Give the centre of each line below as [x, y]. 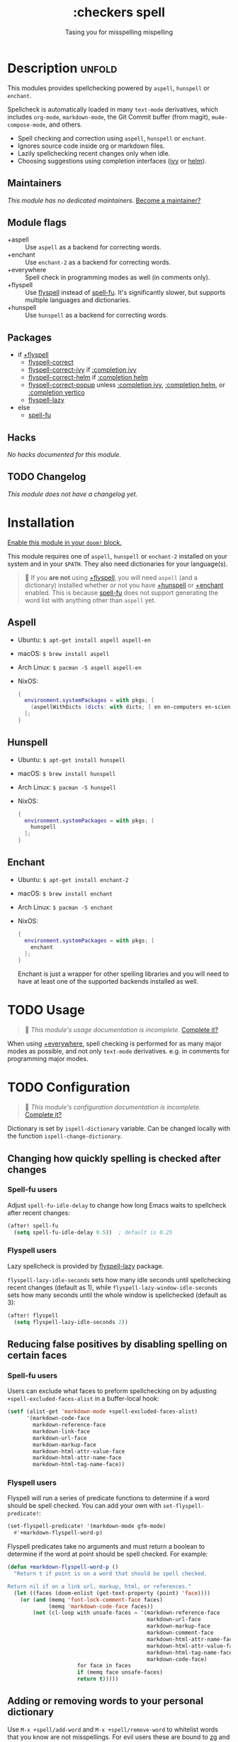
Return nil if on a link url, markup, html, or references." [100, 1586]
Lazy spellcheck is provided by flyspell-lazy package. [86, 1266]
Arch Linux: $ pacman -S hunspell [67, 787]
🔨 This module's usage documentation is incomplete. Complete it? [121, 1030]
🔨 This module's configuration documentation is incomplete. [113, 1107]
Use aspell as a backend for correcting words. [93, 247]
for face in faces [104, 1666]
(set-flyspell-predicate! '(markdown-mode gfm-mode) [87, 1526]
